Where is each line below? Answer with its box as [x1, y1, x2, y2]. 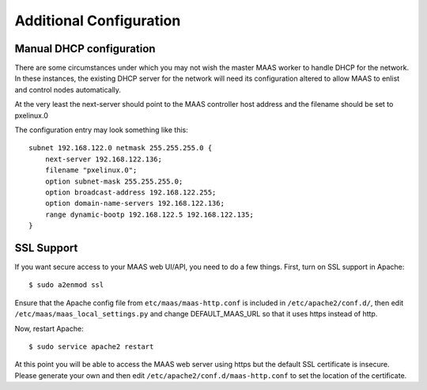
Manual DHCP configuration [14, 42, 156, 55]
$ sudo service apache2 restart [28, 343, 154, 351]
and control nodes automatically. [14, 85, 122, 94]
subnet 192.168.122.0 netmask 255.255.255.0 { [28, 143, 213, 153]
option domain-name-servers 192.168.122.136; [44, 199, 225, 208]
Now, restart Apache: [14, 324, 84, 333]
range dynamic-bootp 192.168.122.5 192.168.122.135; [44, 210, 255, 219]
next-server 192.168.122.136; [44, 154, 162, 164]
